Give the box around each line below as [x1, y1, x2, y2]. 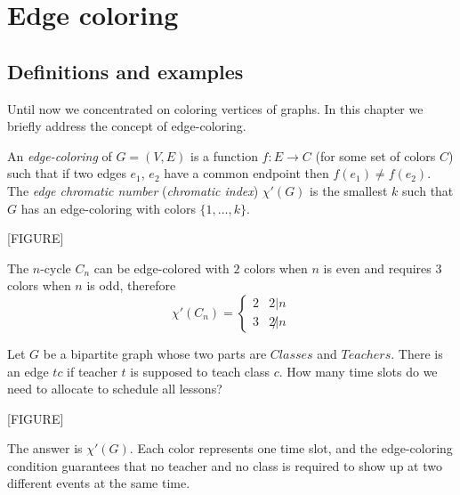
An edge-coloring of [7, 146, 112, 165]
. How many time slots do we [278, 361, 438, 380]
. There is [391, 344, 443, 362]
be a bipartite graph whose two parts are [43, 344, 267, 362]
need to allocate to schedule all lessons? [7, 379, 222, 398]
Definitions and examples [7, 57, 244, 85]
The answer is [7, 439, 83, 458]
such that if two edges [7, 164, 126, 183]
